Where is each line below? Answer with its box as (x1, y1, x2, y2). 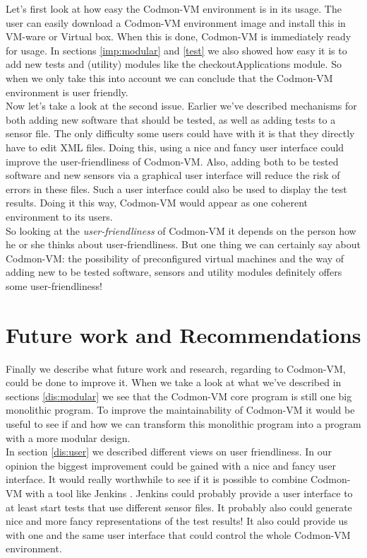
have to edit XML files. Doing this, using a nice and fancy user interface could (6, 139, 344, 154)
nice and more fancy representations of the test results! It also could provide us (6, 513, 348, 528)
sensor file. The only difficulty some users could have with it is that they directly (6, 126, 355, 141)
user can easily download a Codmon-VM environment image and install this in (6, 15, 346, 30)
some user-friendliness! (6, 278, 102, 293)
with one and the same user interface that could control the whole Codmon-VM (6, 527, 351, 542)
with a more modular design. (6, 430, 131, 445)
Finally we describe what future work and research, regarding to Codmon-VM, (6, 361, 346, 376)
